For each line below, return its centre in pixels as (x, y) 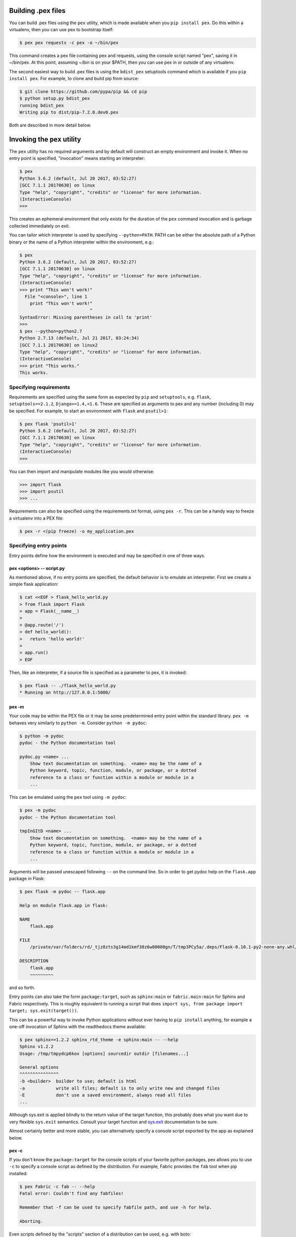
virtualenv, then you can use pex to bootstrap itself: (61, 29)
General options (39, 1067)
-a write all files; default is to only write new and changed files (120, 1088)
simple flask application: (34, 584)
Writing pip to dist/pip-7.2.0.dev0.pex (69, 112)
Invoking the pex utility (45, 139)
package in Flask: (27, 879)
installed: (18, 1173)
